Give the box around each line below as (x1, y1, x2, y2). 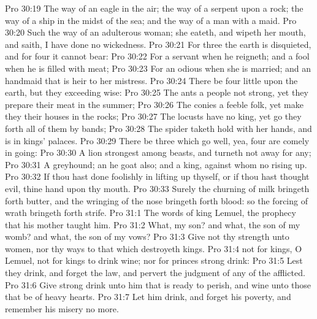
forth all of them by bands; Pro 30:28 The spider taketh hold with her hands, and (5, 121, 312, 134)
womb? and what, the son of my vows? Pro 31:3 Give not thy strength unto (5, 230, 289, 243)
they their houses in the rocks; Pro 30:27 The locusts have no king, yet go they (5, 110, 302, 123)
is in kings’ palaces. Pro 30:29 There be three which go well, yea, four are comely (5, 134, 310, 147)
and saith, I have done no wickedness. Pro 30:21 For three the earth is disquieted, (5, 37, 311, 50)
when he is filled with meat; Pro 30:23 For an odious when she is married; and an (5, 61, 311, 74)
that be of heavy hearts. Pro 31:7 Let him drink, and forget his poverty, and (5, 290, 291, 303)
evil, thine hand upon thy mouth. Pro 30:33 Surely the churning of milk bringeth (5, 182, 310, 194)
